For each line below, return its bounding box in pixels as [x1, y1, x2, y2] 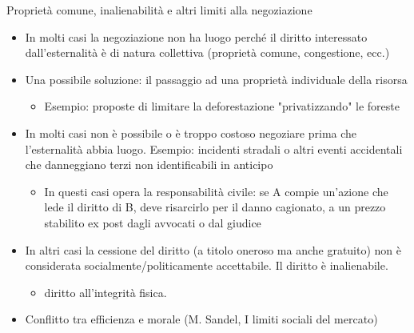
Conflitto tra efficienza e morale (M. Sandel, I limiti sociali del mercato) [25, 311, 378, 327]
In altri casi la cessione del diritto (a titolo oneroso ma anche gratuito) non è [25, 241, 402, 258]
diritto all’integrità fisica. [44, 283, 167, 300]
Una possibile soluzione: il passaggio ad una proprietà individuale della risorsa [25, 70, 408, 87]
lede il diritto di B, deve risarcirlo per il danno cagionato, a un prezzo [44, 199, 386, 215]
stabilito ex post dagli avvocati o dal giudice [44, 214, 261, 231]
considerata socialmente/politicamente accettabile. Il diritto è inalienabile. [25, 257, 388, 274]
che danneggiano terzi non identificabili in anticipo [25, 156, 273, 173]
